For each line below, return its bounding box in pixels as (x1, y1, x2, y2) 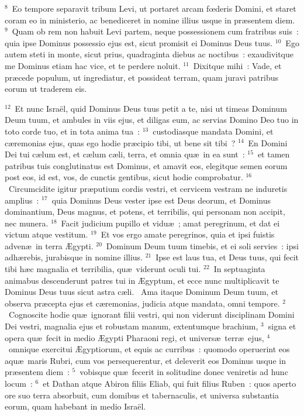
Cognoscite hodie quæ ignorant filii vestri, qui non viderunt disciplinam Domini (8, 308, 295, 321)
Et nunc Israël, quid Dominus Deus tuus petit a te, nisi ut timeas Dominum (15, 102, 287, 114)
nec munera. (5, 216, 49, 229)
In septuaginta (213, 263, 265, 275)
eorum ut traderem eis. (5, 82, 87, 95)
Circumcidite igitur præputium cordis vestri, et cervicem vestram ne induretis (8, 182, 288, 194)
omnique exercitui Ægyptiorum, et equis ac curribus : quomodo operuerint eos (8, 343, 290, 355)
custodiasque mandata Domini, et (153, 125, 274, 137)
